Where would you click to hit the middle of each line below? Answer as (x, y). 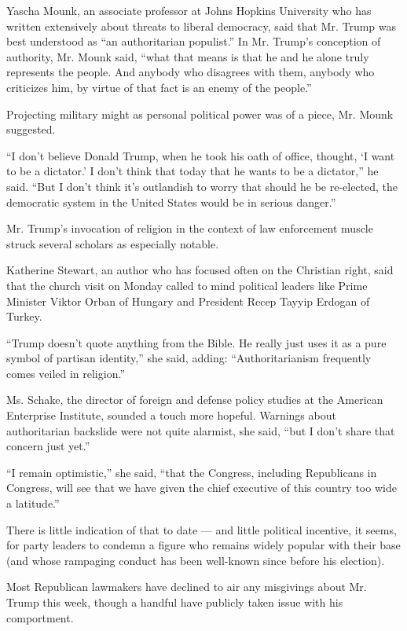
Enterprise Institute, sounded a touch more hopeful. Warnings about (171, 415)
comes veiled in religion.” (66, 373)
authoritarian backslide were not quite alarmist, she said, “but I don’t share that (201, 430)
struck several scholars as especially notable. (113, 243)
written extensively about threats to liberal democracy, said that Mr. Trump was (202, 26)
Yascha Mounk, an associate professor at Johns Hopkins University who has (189, 10)
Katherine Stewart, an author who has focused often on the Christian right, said (200, 270)
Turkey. (24, 316)
